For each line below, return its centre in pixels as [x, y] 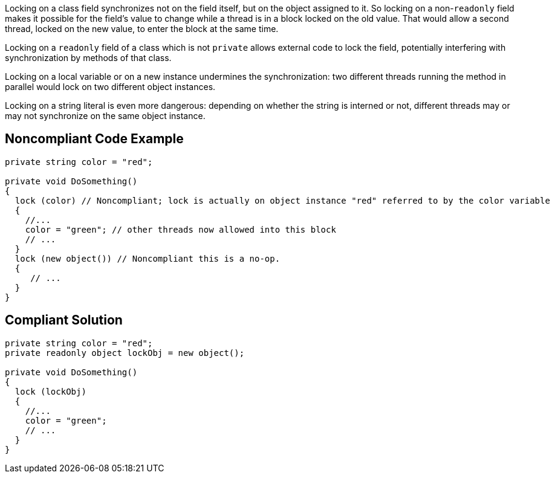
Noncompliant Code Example [94, 139]
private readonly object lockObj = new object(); [125, 353]
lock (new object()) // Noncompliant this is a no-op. [148, 258]
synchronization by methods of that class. [88, 58]
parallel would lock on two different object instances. [110, 87]
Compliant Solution [64, 320]
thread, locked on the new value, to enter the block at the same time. [142, 29]
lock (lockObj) [50, 391]
